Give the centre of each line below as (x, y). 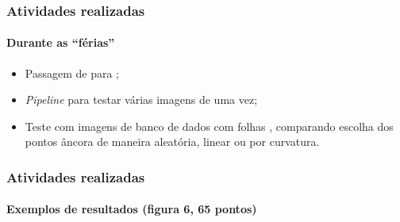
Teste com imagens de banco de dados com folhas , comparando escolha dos (209, 126)
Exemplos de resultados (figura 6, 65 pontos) (132, 209)
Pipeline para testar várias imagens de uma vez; (141, 100)
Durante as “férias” (61, 42)
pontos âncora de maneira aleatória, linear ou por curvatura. (172, 142)
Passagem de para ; (72, 73)
